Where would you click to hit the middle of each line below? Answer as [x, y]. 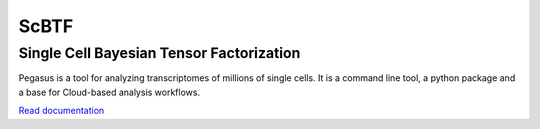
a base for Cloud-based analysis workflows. [109, 92]
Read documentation [61, 111]
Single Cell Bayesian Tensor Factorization [159, 53]
